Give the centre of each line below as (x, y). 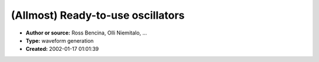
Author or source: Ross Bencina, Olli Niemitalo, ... (86, 33)
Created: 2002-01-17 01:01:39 (62, 49)
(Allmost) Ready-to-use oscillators (98, 15)
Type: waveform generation (60, 40)
